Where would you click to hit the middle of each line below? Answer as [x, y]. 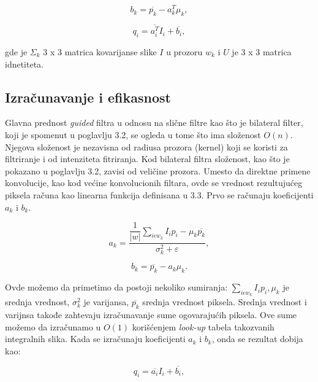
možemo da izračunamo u [53, 326]
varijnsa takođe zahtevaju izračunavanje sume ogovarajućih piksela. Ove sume [151, 315]
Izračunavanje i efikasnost [88, 97]
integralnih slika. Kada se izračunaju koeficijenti [95, 339]
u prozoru [184, 51]
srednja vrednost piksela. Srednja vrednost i [225, 302]
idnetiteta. [25, 64]
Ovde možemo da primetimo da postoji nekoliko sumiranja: [116, 287]
